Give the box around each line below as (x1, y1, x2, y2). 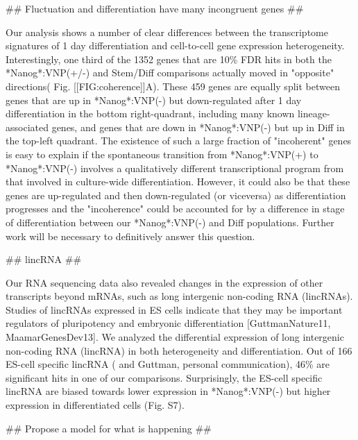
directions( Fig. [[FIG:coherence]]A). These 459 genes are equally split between (6, 78, 340, 93)
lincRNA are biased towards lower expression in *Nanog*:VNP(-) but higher (6, 384, 331, 398)
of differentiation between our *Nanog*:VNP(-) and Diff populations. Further (6, 214, 334, 229)
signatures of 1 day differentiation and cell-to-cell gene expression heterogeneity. (6, 38, 345, 53)
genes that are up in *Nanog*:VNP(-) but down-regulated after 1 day (6, 92, 302, 107)
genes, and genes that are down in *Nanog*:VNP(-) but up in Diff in (51, 119, 345, 134)
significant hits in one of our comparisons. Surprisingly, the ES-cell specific (6, 370, 323, 384)
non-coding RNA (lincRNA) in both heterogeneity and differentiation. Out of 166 (6, 343, 352, 357)
